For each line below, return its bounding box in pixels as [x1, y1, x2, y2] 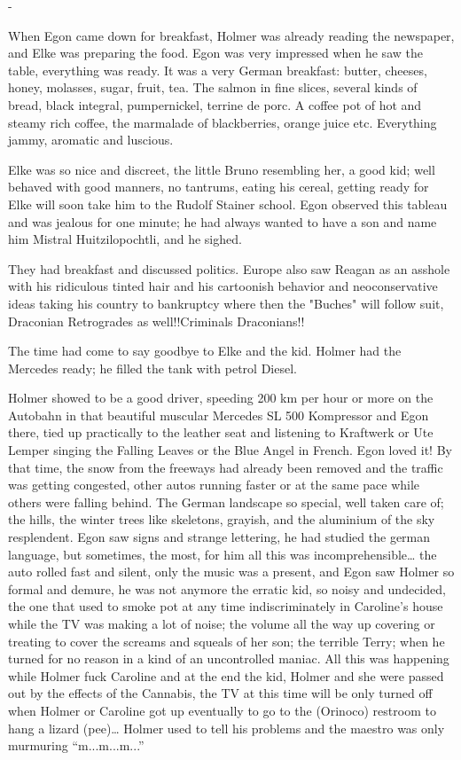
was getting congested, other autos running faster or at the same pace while [8, 475, 420, 494]
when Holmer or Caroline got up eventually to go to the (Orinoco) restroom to [8, 701, 436, 719]
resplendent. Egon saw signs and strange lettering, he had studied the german [8, 528, 431, 546]
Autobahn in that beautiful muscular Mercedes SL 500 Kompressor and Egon [8, 405, 429, 424]
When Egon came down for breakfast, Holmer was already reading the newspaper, [8, 26, 455, 44]
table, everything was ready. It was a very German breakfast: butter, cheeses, [8, 60, 427, 79]
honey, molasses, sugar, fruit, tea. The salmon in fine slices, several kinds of [8, 78, 418, 97]
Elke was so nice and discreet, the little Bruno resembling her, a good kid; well [8, 160, 435, 178]
